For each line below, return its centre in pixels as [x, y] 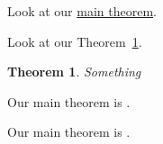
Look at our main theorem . [82, 11]
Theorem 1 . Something [74, 72]
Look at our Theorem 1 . [75, 41]
